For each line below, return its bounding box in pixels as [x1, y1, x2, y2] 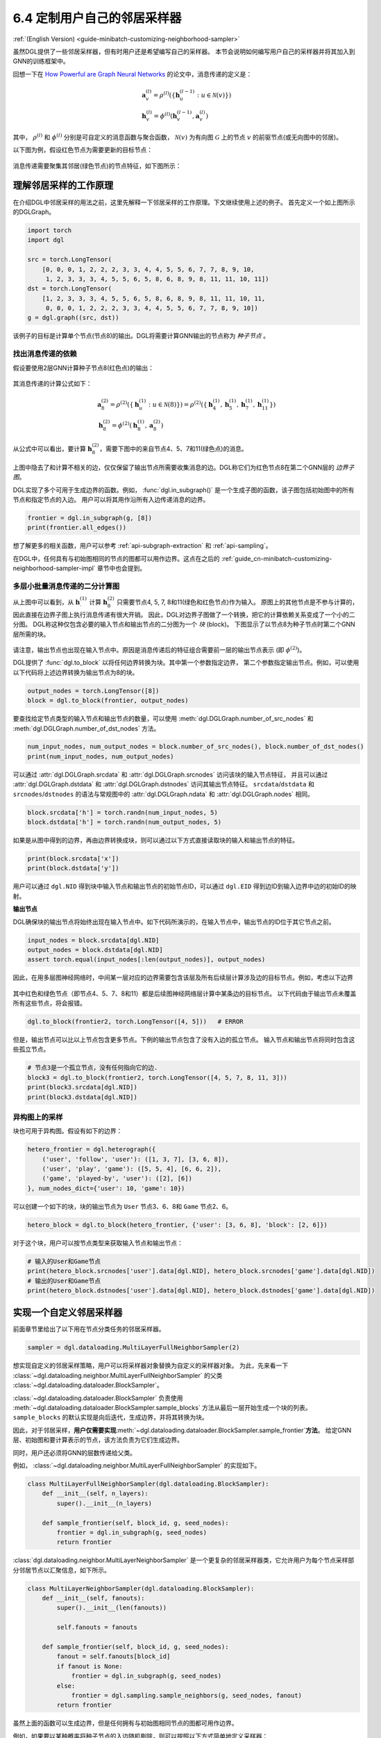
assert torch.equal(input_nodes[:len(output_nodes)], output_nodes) [27, 956, 266, 964]
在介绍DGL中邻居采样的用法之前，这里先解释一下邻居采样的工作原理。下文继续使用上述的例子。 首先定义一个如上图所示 [12, 198, 355, 206]
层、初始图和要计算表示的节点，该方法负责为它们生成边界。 [12, 1436, 183, 1444]
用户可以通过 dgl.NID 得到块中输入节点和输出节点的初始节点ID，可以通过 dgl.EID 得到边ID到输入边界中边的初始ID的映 [12, 882, 357, 891]
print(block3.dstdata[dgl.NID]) [27, 1093, 138, 1101]
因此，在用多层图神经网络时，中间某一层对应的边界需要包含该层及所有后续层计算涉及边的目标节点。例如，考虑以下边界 [12, 973, 353, 982]
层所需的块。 [12, 630, 50, 638]
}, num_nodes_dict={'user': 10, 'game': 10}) [27, 1184, 185, 1192]
